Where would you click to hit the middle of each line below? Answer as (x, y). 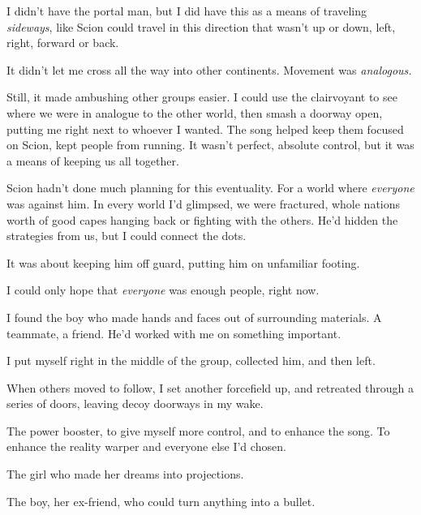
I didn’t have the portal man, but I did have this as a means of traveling (187, 11)
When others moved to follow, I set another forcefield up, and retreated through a (210, 387)
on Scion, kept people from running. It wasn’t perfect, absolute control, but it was (210, 145)
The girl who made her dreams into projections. (125, 474)
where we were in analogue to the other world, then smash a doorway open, (195, 112)
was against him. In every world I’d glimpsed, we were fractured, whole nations (204, 203)
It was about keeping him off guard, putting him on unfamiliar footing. (183, 262)
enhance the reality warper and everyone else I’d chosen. (146, 446)
